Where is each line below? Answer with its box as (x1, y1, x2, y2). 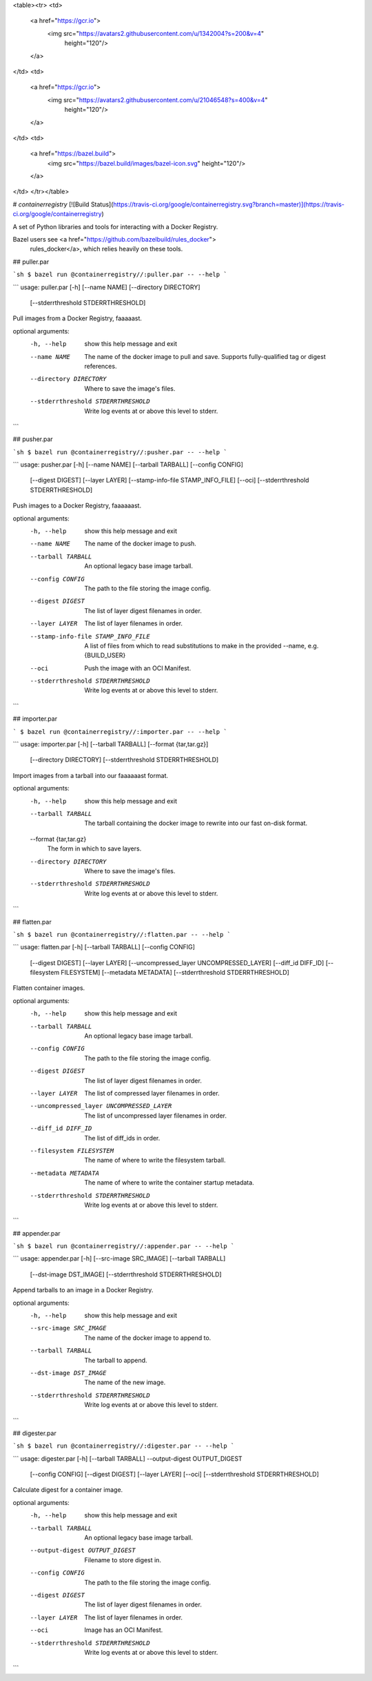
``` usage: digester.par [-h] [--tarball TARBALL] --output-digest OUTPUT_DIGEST (12, 1454, 242, 1463)
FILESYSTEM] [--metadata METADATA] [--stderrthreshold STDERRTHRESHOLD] (61, 969, 289, 977)
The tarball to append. (84, 1356, 147, 1364)
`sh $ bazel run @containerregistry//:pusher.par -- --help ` (12, 448, 227, 456)
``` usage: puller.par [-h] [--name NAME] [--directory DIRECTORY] (12, 283, 200, 291)
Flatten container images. (12, 984, 85, 992)
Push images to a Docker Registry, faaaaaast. (12, 501, 141, 510)
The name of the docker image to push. (84, 539, 196, 548)
